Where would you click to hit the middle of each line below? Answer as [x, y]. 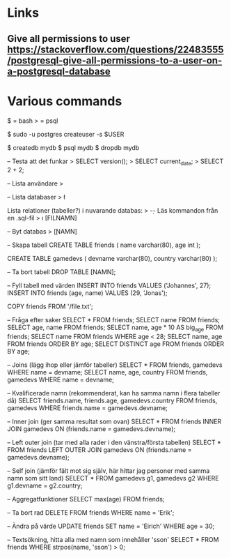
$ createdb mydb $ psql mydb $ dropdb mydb [73, 147]
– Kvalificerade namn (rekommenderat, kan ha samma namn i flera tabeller [114, 393]
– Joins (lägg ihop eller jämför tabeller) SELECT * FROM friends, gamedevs [115, 365]
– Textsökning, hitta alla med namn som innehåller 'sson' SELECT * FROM [113, 540]
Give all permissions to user [69, 39]
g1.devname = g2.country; [45, 485]
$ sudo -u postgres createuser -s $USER [66, 134]
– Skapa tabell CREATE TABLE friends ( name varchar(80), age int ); [104, 245]
